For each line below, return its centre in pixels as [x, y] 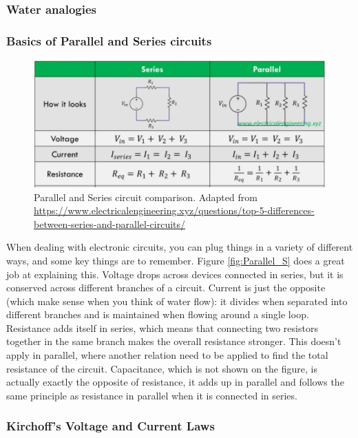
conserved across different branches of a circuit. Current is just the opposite [166, 288]
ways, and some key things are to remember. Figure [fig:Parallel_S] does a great [176, 260]
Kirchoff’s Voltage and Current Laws [110, 426]
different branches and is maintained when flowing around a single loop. [158, 314]
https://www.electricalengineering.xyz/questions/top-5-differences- [174, 210]
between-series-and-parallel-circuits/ [110, 223]
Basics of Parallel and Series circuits [109, 40]
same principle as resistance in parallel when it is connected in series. [152, 395]
